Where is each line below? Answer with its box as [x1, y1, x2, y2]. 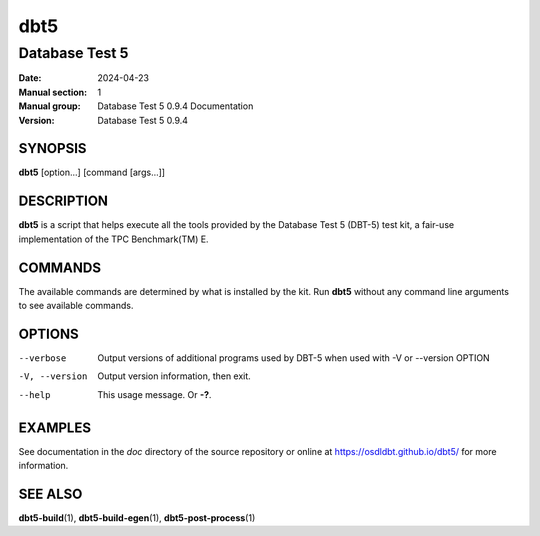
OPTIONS [18, 325, 79, 342]
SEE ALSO [18, 485, 83, 502]
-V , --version [18, 371, 88, 382]
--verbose [18, 352, 67, 364]
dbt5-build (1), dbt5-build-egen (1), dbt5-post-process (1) [18, 511, 256, 524]
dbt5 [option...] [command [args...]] [18, 166, 165, 179]
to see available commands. [18, 300, 134, 312]
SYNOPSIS [18, 140, 87, 157]
